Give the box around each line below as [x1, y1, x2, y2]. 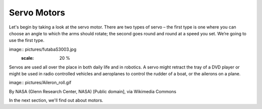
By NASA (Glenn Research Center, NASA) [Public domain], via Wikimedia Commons [9, 88, 177, 94]
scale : [21, 55, 34, 61]
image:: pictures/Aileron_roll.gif [9, 80, 72, 85]
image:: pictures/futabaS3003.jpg [9, 46, 77, 52]
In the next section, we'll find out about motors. [9, 97, 104, 103]
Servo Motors [9, 7, 65, 18]
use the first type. [9, 38, 45, 43]
